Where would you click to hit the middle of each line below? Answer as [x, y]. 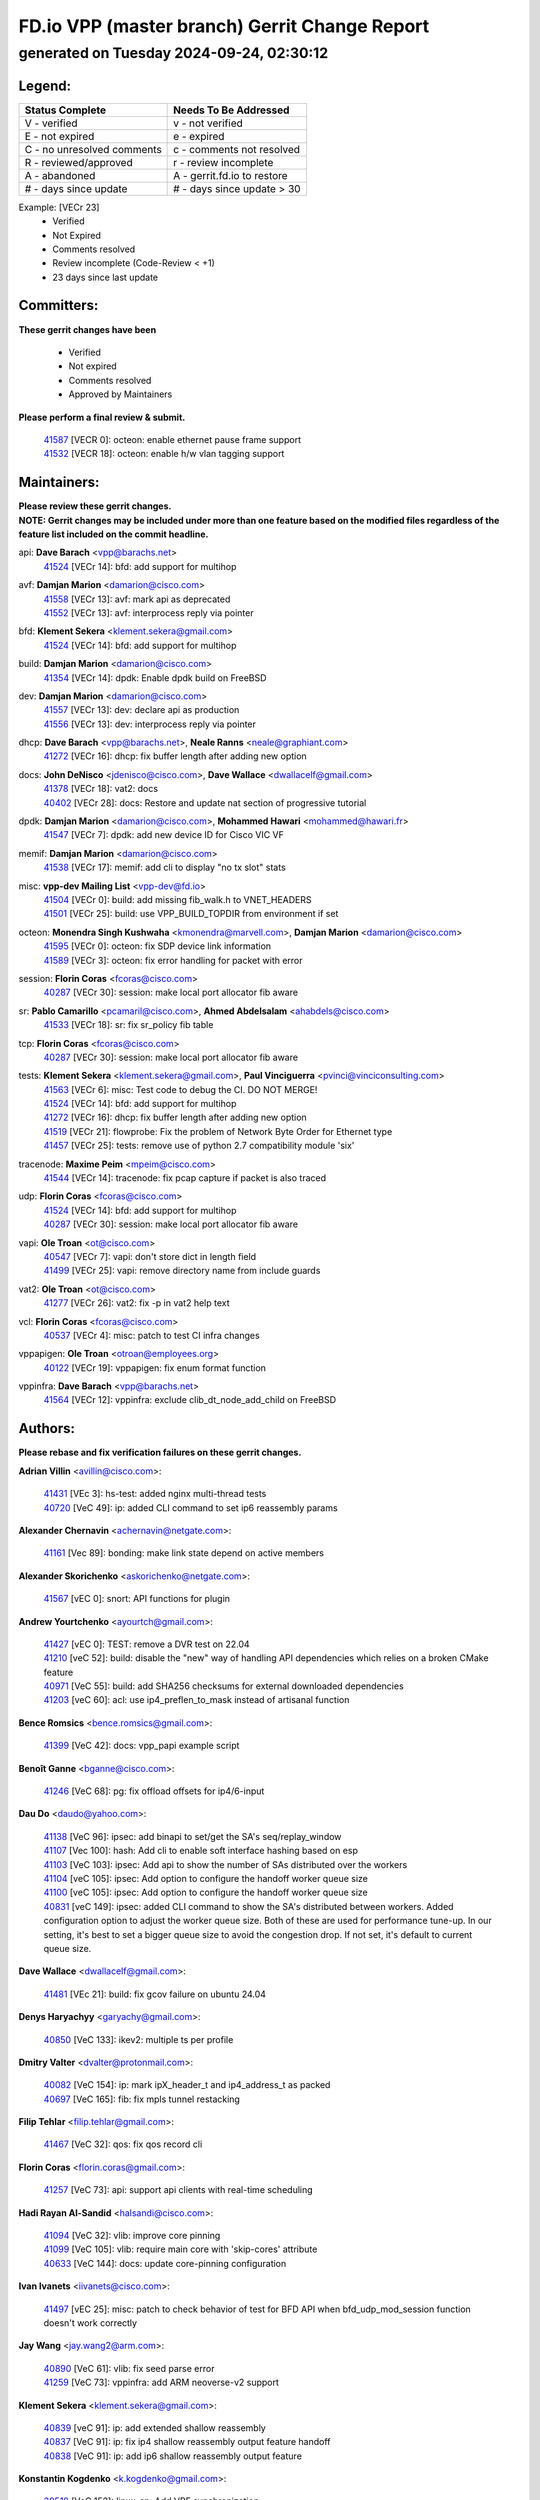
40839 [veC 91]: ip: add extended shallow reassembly [155, 2427]
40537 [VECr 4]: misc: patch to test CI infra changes [151, 1335]
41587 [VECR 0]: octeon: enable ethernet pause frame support [172, 439]
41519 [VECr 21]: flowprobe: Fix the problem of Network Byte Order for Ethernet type [218, 1131]
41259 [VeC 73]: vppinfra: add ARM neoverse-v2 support [161, 2382]
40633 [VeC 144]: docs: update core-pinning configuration [165, 2263]
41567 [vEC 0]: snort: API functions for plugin [136, 1599]
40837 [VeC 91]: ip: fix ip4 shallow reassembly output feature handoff [187, 2442]
